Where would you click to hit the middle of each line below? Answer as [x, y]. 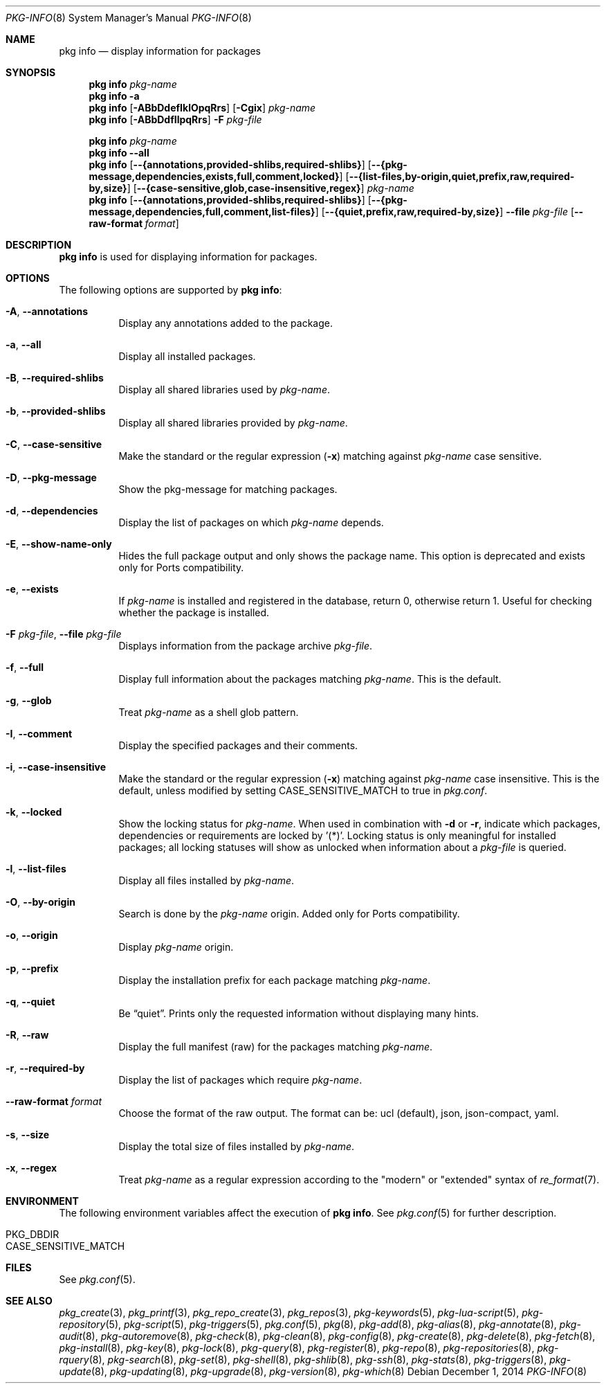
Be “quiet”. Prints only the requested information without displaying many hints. [299, 1013]
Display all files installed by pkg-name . [206, 880]
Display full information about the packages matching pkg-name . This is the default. [310, 679]
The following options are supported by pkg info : [171, 290]
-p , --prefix [32, 968]
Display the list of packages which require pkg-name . [240, 1080]
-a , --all [24, 344]
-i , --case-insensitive [56, 767]
